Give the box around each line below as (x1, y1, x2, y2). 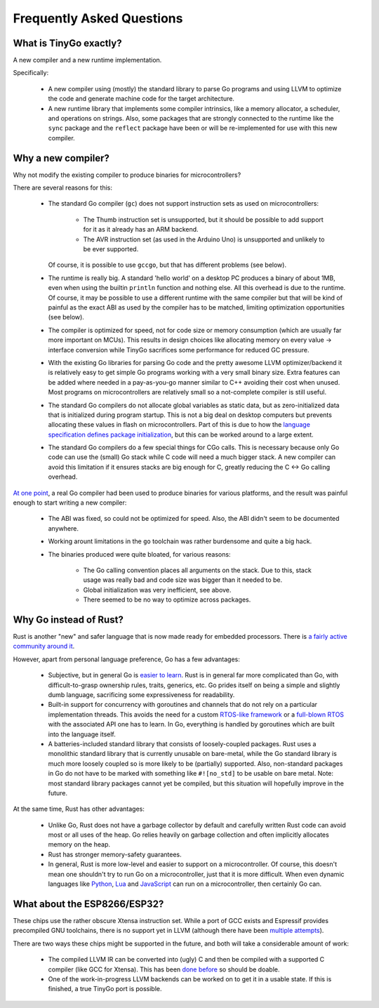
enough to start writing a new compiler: (13, 498, 127, 507)
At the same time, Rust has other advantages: (13, 804, 145, 814)
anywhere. (48, 524, 79, 533)
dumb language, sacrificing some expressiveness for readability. (48, 691, 235, 699)
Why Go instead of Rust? (13, 614, 124, 625)
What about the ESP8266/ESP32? (13, 898, 164, 910)
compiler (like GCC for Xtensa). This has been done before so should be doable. (48, 965, 280, 974)
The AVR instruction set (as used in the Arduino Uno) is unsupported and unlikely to (83, 235, 325, 244)
